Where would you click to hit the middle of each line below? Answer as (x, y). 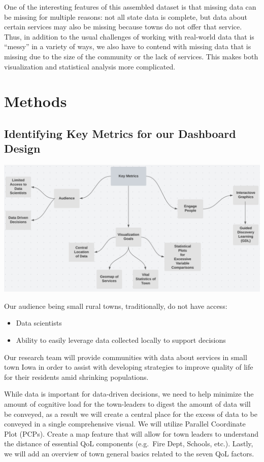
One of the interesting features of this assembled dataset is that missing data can (130, 7)
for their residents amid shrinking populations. (76, 377)
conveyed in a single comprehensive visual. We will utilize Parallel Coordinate (125, 424)
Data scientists (39, 323)
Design (22, 148)
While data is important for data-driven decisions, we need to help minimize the (129, 394)
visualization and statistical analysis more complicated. (90, 66)
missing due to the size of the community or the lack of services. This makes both (131, 56)
